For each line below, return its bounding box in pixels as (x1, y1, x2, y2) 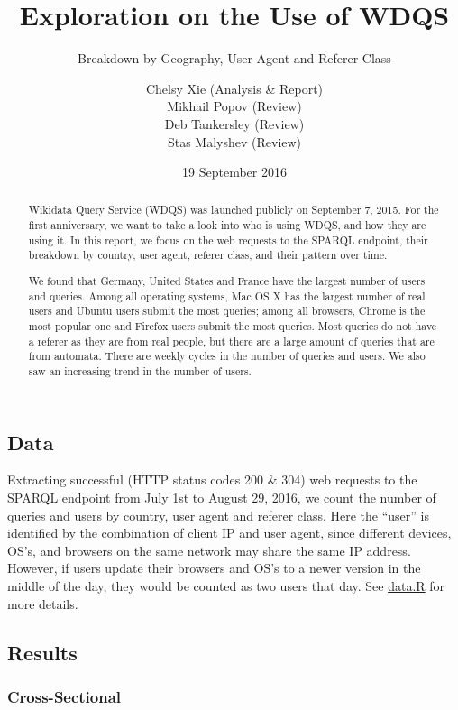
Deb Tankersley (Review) (164, 114, 305, 133)
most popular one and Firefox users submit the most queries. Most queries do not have (28, 318, 437, 333)
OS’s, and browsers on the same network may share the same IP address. (7, 540, 411, 559)
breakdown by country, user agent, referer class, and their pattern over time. (28, 247, 388, 263)
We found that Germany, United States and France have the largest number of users (28, 273, 426, 288)
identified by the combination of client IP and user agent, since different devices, (7, 523, 452, 542)
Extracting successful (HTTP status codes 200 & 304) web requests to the (7, 470, 417, 489)
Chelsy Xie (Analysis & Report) (145, 78, 324, 97)
